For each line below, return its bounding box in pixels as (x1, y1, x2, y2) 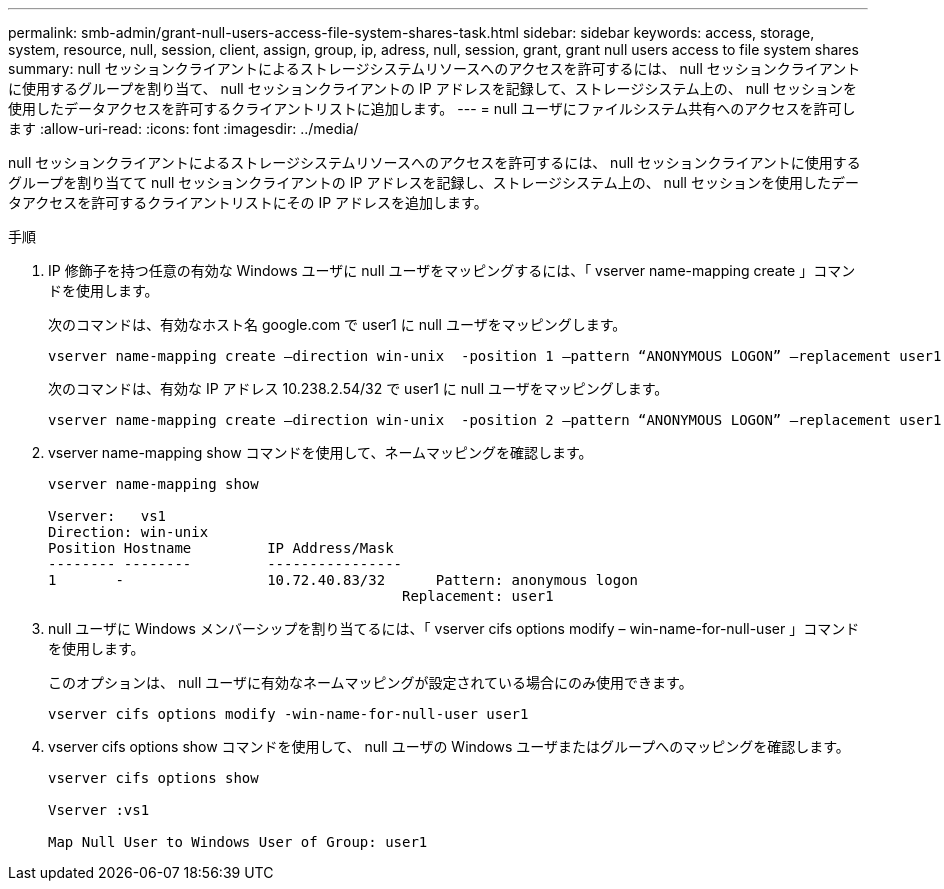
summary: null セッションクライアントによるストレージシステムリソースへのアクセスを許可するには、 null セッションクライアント (8, 60, 861, 77)
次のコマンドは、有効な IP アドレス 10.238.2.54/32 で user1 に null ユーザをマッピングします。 (48, 380, 669, 397)
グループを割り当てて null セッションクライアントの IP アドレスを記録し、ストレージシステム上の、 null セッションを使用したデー (8, 174, 859, 191)
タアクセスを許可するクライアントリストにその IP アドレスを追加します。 (8, 194, 488, 211)
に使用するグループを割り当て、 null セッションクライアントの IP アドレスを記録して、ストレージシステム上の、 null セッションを (8, 80, 858, 97)
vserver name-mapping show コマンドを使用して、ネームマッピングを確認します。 (48, 444, 593, 461)
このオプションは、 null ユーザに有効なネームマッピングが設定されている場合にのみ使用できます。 (48, 674, 693, 691)
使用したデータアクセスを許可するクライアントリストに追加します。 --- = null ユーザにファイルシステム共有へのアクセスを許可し (8, 100, 856, 117)
